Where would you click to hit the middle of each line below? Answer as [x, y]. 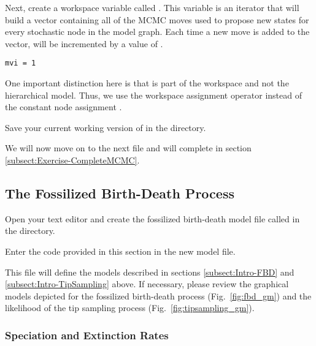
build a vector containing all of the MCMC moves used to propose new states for [157, 19]
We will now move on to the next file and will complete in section [128, 148]
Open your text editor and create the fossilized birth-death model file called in [152, 218]
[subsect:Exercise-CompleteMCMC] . [72, 160]
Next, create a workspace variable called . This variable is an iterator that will [152, 7]
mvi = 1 [21, 63]
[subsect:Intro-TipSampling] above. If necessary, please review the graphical [147, 284]
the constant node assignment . [64, 107]
